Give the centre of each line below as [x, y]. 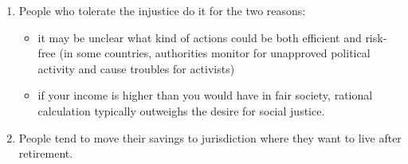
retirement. [46, 153]
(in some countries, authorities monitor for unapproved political [215, 53]
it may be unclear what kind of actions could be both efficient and [200, 37]
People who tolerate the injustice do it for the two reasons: [162, 10]
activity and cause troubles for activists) [136, 68]
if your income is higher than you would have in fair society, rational [205, 95]
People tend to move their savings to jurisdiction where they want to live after [210, 137]
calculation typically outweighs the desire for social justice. [181, 110]
